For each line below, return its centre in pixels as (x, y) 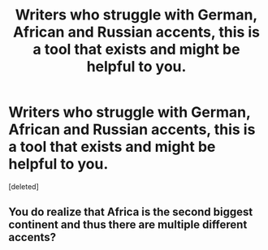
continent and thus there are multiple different (128, 225)
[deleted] (24, 186)
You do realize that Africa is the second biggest (131, 212)
